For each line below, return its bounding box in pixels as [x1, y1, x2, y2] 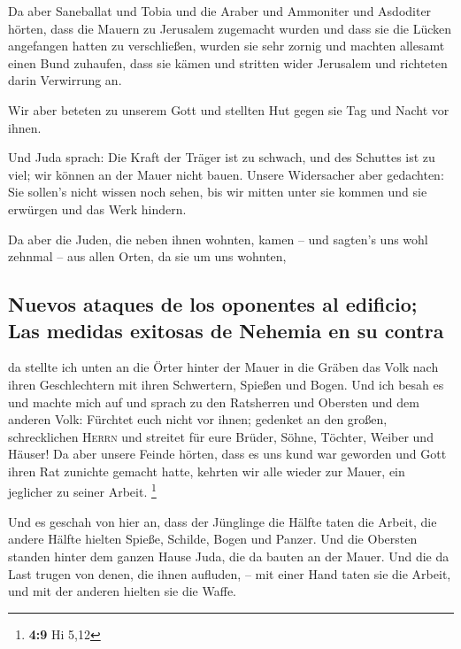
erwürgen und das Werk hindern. [8, 199, 187, 218]
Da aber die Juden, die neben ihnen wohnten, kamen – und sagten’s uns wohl [8, 229, 428, 248]
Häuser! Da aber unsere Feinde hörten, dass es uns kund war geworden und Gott [8, 444, 447, 463]
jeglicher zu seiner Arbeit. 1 [8, 480, 157, 501]
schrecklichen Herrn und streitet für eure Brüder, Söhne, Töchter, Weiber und [8, 427, 434, 445]
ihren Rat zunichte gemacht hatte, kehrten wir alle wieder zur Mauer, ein [8, 461, 405, 480]
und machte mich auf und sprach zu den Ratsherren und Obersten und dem [8, 392, 419, 411]
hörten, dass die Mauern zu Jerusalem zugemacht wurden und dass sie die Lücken [8, 19, 452, 37]
